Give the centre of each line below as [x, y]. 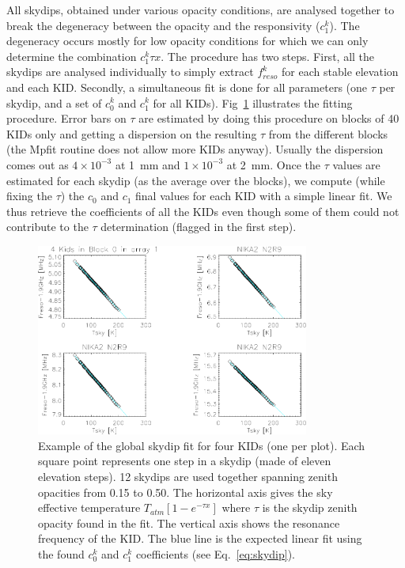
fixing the [29, 196]
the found [61, 553]
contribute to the [47, 227]
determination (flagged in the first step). [199, 227]
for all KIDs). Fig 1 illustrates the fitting [253, 102]
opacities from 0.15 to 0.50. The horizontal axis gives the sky [185, 492]
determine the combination [72, 56]
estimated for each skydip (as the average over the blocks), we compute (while [196, 180]
